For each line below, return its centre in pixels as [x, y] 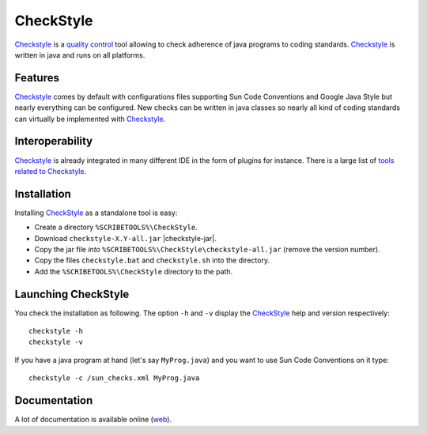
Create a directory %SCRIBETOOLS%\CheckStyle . [116, 227]
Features [37, 78]
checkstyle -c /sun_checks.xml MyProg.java [114, 378]
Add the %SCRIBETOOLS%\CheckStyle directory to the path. [134, 271]
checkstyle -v [56, 342]
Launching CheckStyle [72, 294]
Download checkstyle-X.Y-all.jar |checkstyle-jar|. [126, 238]
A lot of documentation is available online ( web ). [93, 420]
